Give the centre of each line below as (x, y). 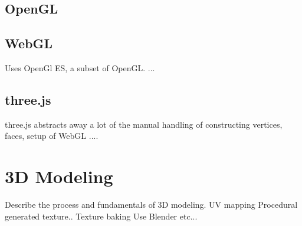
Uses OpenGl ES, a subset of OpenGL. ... (80, 67)
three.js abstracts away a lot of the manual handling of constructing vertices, (144, 124)
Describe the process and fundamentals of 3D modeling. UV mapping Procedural (151, 205)
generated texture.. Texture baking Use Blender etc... (101, 216)
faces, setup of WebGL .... (52, 136)
